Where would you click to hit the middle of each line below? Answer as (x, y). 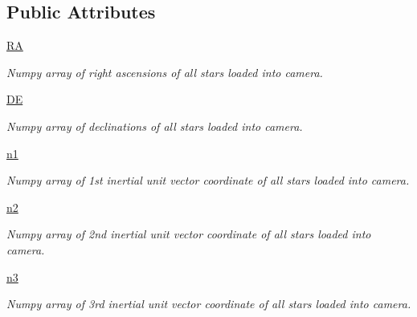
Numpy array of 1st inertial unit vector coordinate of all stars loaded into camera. (208, 180)
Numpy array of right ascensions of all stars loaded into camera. (165, 72)
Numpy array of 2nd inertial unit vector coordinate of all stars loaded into (189, 234)
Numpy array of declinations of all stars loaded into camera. (155, 126)
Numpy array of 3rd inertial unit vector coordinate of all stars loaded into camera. (209, 304)
